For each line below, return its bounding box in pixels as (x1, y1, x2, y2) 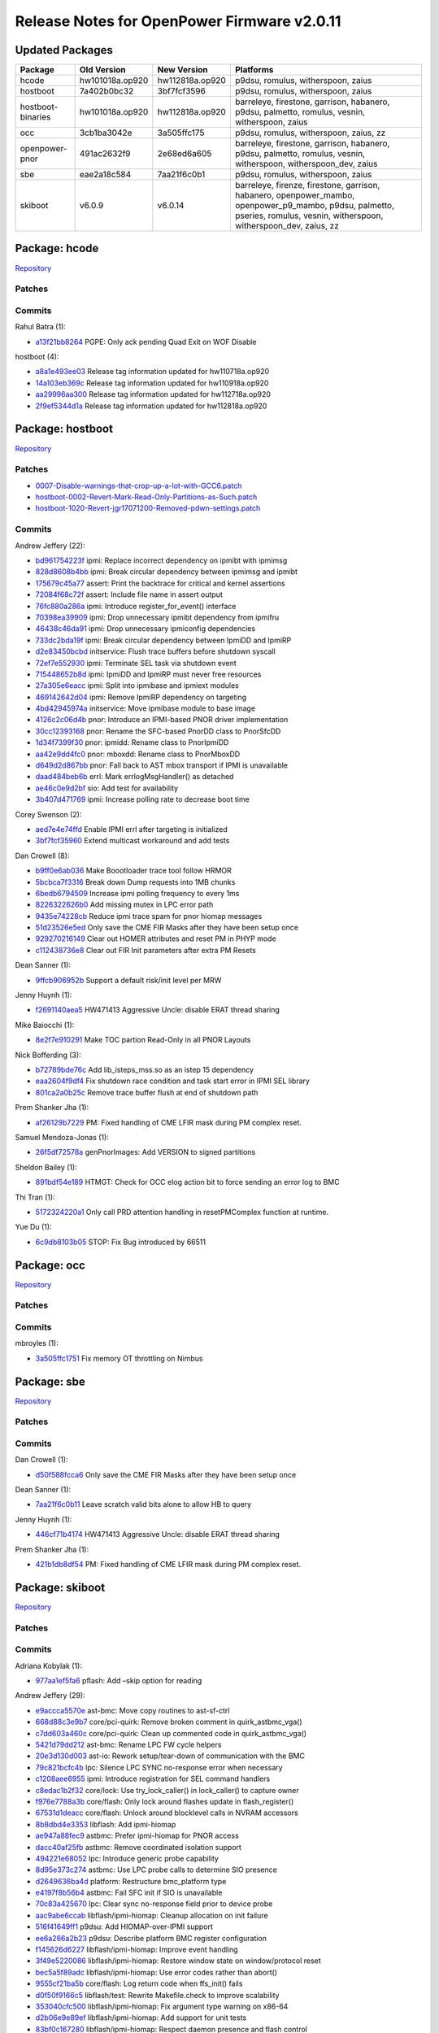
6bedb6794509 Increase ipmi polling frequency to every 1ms (35, 888, 240, 898)
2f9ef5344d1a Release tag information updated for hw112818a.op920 (35, 401, 267, 411)
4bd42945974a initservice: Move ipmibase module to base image (35, 703, 256, 713)
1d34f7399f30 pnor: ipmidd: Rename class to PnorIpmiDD (35, 738, 229, 747)
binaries (20, 111, 51, 123)
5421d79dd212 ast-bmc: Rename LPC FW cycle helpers (35, 1739, 222, 1749)
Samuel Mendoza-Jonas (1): (15, 1132, 109, 1142)
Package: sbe (15, 1374, 85, 1388)
